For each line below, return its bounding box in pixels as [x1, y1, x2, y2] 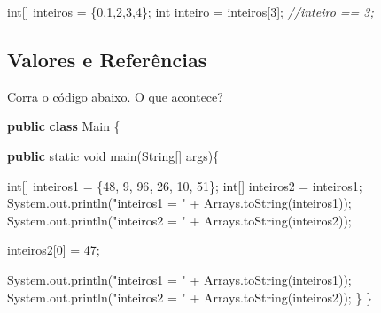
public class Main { [7, 117, 121, 135]
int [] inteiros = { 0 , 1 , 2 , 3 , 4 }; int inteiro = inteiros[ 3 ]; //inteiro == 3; [7, 3, 374, 20]
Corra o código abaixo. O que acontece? [7, 87, 223, 105]
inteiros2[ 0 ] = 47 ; [7, 240, 100, 259]
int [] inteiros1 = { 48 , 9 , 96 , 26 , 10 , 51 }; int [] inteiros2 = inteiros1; [7, 176, 362, 195]
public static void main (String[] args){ [7, 146, 220, 164]
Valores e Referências [7, 45, 207, 73]
